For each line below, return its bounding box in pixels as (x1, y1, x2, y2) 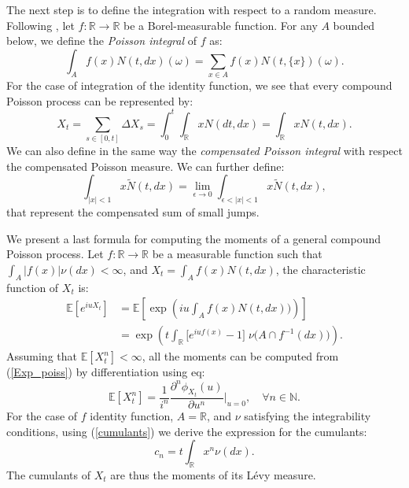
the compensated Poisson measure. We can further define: (6, 157, 285, 174)
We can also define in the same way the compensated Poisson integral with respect (6, 142, 403, 159)
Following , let (6, 17, 75, 33)
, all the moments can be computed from (142, 348, 339, 364)
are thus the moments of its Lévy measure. (110, 466, 316, 482)
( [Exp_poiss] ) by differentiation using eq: (6, 364, 205, 380)
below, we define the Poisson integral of (6, 32, 197, 49)
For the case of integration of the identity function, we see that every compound (6, 77, 392, 94)
